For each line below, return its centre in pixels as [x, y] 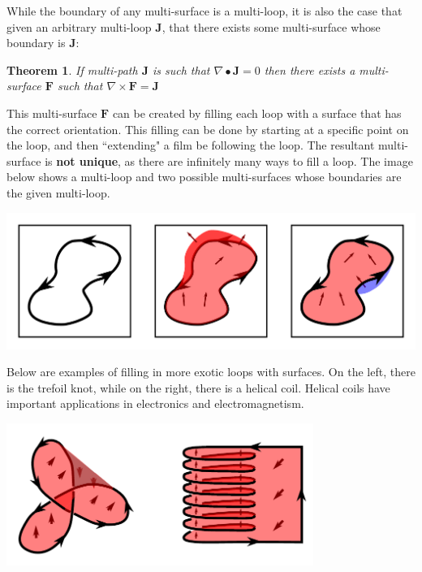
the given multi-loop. [58, 192]
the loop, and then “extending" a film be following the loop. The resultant [191, 145]
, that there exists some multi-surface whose [271, 26]
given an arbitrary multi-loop [79, 26]
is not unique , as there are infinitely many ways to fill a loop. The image [229, 160]
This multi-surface [52, 113]
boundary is [36, 43]
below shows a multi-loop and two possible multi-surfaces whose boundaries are [204, 177]
